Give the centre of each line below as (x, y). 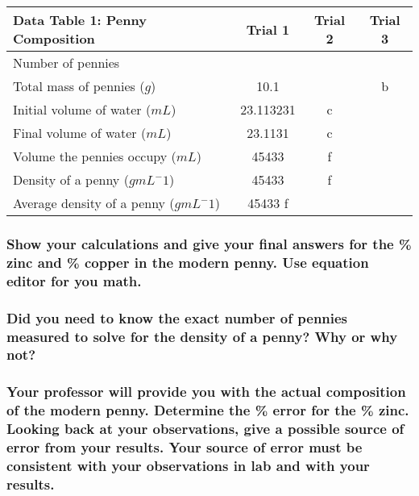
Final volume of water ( (80, 133)
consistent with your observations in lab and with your (188, 465)
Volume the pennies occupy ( (95, 156)
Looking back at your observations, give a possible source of (205, 429)
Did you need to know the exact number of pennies (177, 317)
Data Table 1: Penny (80, 20)
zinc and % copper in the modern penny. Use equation (188, 262)
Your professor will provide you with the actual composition (206, 392)
